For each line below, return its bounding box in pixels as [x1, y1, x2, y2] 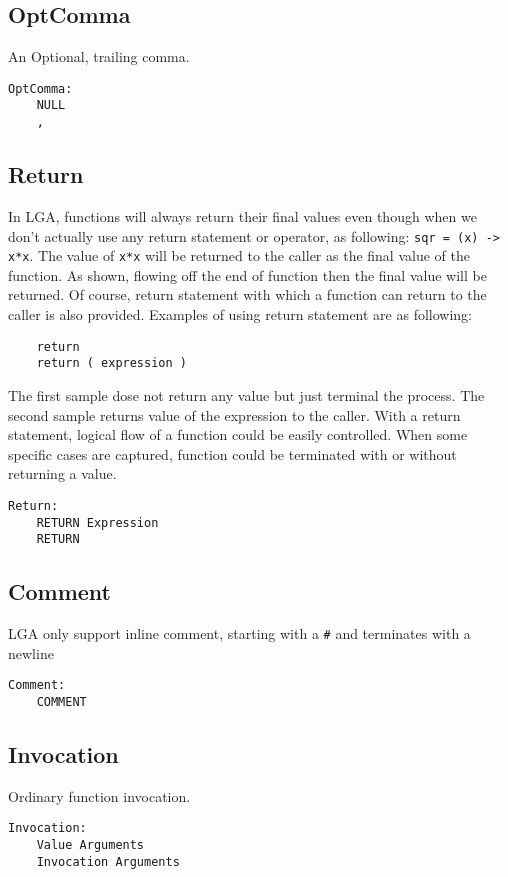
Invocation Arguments [36, 854, 180, 869]
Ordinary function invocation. [8, 785, 191, 806]
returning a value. [8, 463, 117, 484]
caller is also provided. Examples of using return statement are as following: [8, 304, 473, 325]
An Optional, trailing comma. [8, 46, 190, 67]
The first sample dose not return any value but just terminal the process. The [8, 384, 485, 405]
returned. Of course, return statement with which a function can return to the [8, 284, 487, 305]
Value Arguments [36, 838, 145, 853]
